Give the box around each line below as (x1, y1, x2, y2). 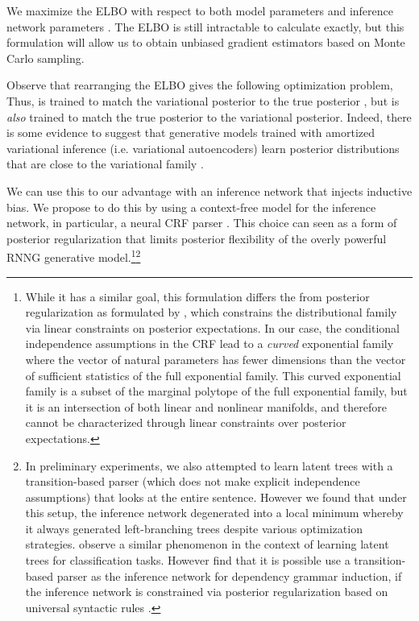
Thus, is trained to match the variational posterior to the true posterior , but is (6, 92, 400, 109)
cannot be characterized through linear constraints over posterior (25, 414, 346, 431)
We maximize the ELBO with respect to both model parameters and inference (6, 2, 393, 19)
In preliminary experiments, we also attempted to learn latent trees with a (25, 457, 393, 474)
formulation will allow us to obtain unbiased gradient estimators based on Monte (6, 34, 405, 51)
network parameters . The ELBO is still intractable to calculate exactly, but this (6, 18, 404, 35)
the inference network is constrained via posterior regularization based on (25, 583, 388, 600)
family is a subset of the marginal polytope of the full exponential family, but (25, 383, 408, 400)
